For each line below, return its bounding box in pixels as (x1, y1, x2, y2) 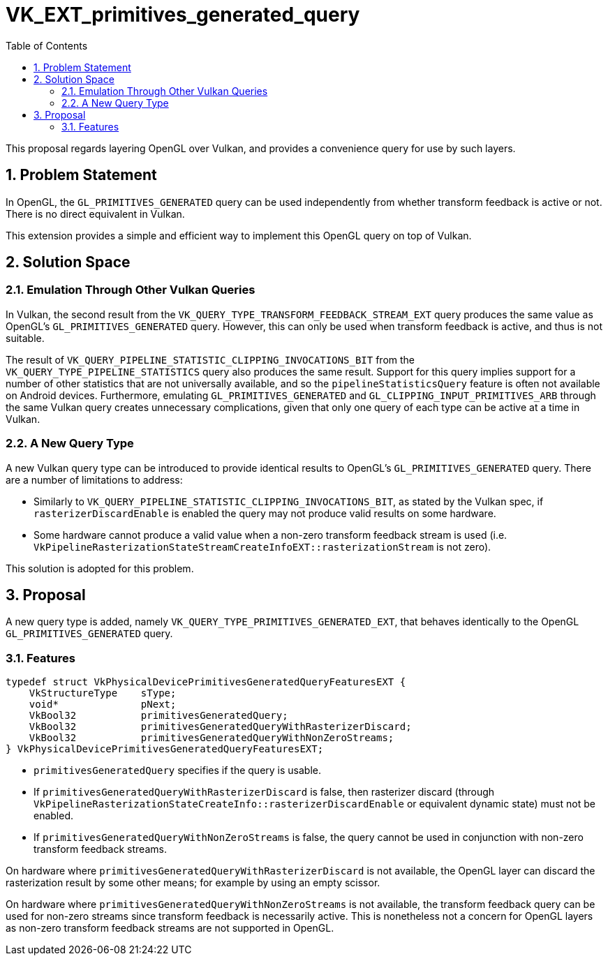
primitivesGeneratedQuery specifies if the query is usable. (34, 764, 321, 777)
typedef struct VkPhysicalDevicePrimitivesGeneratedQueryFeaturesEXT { (6, 676, 406, 688)
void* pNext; (29, 699, 177, 710)
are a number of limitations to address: (6, 473, 183, 486)
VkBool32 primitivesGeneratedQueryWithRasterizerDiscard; (29, 721, 412, 733)
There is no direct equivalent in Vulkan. (6, 207, 185, 220)
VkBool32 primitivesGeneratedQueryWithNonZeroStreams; (29, 732, 394, 744)
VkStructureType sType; (29, 687, 177, 699)
